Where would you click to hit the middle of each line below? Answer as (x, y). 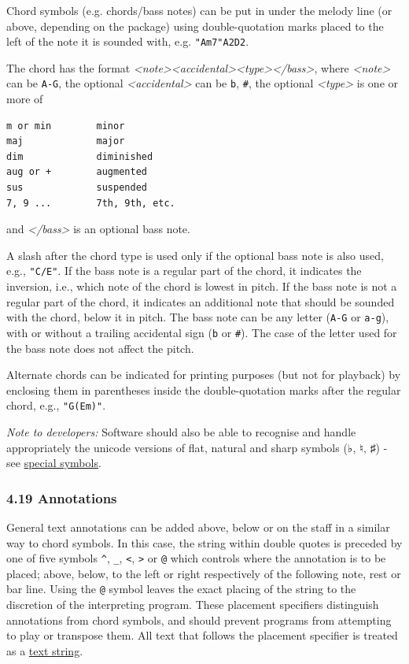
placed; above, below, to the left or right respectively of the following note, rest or (204, 573)
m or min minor (66, 126)
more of (25, 99)
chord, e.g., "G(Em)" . (56, 405)
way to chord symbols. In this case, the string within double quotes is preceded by (204, 542)
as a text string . (45, 650)
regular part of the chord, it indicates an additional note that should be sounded (201, 301)
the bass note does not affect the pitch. (100, 348)
